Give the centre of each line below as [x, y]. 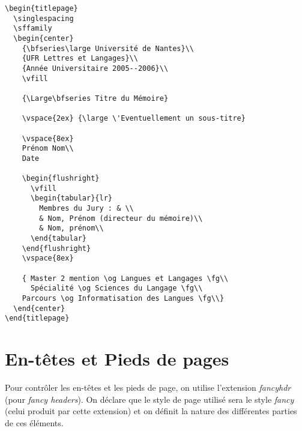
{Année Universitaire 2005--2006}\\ [95, 68]
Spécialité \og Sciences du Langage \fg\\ [116, 288]
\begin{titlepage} [41, 8]
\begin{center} [44, 38]
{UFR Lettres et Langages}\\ [80, 59]
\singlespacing [44, 18]
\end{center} [39, 308]
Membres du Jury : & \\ [86, 209]
